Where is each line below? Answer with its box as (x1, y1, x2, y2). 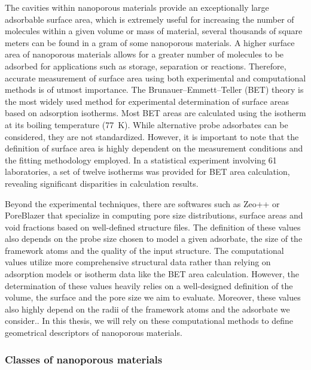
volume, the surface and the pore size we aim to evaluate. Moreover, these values (5, 291, 301, 304)
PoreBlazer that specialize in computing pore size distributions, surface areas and (5, 209, 303, 222)
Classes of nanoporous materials (5, 351, 163, 366)
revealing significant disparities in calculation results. (5, 177, 199, 189)
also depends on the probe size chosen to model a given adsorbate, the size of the (5, 232, 303, 245)
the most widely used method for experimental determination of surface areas (5, 95, 289, 107)
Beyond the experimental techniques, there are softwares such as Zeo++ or (5, 197, 280, 210)
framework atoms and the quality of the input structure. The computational (5, 244, 284, 256)
